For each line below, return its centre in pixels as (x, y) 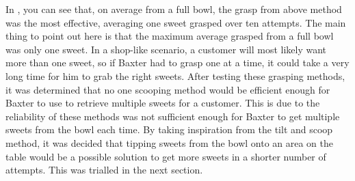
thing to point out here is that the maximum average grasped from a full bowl (170, 36)
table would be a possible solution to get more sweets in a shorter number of (166, 156)
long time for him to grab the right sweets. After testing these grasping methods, (175, 75)
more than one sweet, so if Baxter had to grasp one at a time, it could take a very (177, 62)
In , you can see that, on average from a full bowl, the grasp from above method (174, 9)
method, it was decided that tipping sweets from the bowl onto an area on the (170, 142)
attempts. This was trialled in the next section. (104, 170)
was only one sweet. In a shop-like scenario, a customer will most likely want (166, 49)
